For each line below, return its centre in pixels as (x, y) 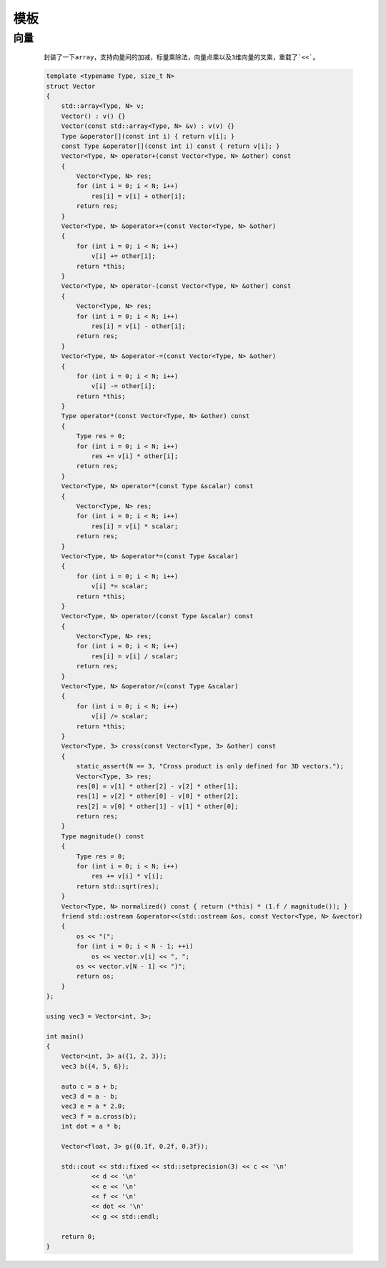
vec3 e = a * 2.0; (93, 1106)
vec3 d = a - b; (89, 1096)
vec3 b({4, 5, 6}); (95, 1066)
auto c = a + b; (89, 1086)
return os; (95, 976)
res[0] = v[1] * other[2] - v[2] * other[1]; (157, 786)
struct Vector (71, 86)
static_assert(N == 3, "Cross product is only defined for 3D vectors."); (210, 766)
